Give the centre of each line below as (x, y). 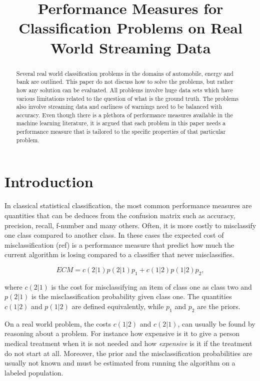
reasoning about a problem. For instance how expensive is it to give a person (122, 333)
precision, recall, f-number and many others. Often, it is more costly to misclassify (130, 225)
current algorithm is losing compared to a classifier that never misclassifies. (119, 254)
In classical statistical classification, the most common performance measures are (128, 205)
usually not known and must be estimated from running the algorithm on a (120, 363)
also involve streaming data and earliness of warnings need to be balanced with (119, 107)
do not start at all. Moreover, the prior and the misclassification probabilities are (128, 353)
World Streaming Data (130, 47)
